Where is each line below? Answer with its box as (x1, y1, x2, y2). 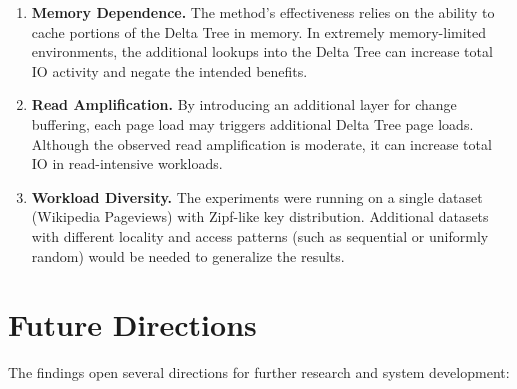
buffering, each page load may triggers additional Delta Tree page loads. (31, 113, 474, 134)
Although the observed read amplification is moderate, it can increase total (31, 133, 492, 154)
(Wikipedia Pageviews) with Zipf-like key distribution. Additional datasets (31, 206, 489, 227)
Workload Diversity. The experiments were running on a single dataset (31, 186, 483, 207)
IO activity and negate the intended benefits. (31, 60, 308, 81)
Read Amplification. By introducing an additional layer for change (31, 94, 457, 115)
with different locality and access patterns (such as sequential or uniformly (31, 225, 489, 246)
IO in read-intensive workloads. (31, 153, 223, 174)
